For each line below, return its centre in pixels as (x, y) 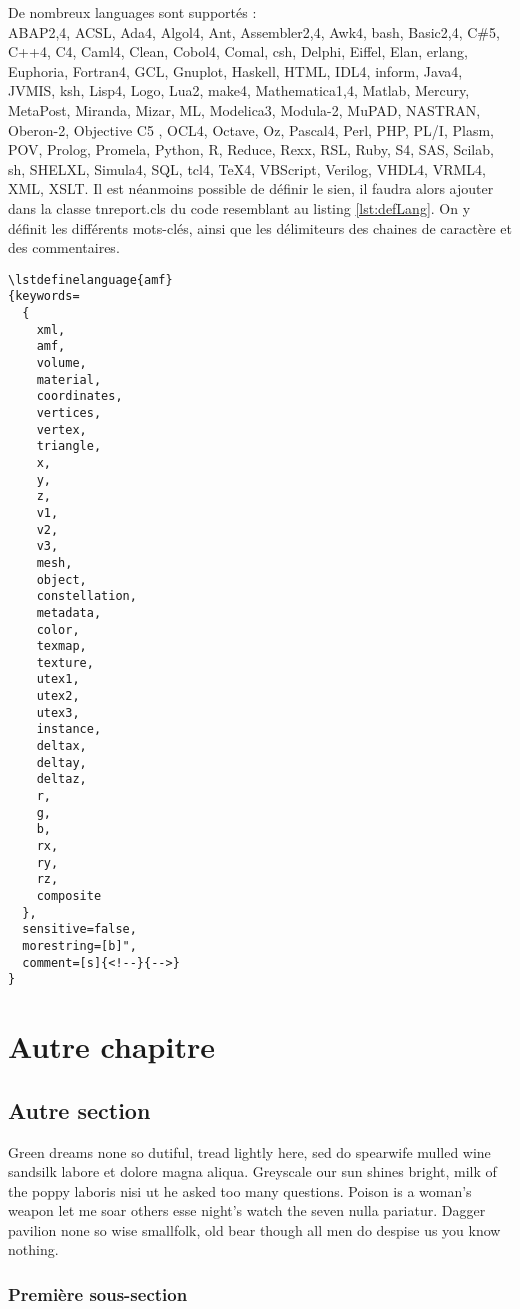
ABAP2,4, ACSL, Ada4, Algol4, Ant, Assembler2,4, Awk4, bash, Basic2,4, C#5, (254, 31)
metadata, (69, 612)
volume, (61, 363)
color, (58, 629)
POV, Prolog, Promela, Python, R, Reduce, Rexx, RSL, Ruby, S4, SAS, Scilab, (251, 149)
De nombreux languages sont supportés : (132, 12)
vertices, (69, 412)
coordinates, (79, 396)
